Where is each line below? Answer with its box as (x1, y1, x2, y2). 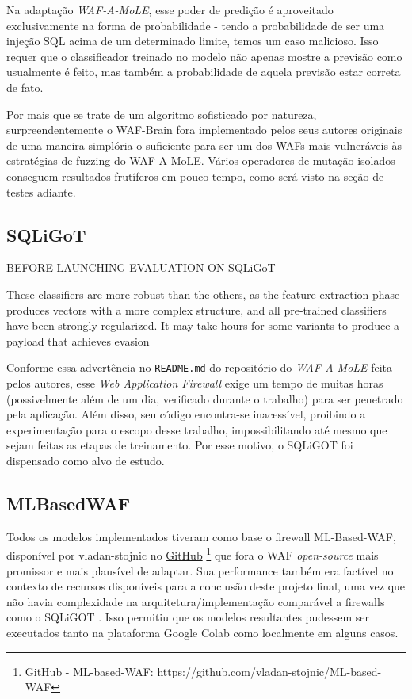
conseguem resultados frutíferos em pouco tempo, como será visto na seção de (6, 167, 384, 184)
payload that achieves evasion (6, 332, 150, 349)
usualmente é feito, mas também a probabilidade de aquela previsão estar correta (6, 63, 401, 80)
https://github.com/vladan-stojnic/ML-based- (157, 663, 382, 679)
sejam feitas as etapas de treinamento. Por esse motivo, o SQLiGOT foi (6, 437, 353, 453)
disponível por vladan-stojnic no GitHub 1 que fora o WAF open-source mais (6, 544, 379, 563)
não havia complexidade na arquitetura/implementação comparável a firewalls (6, 593, 385, 609)
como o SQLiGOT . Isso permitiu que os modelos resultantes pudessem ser (6, 609, 369, 625)
